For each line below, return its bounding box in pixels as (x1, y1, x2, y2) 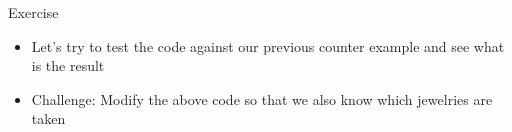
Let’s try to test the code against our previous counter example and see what (31, 35, 505, 56)
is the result (31, 55, 105, 76)
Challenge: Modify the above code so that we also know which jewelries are (31, 88, 493, 109)
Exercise (8, 2, 59, 22)
